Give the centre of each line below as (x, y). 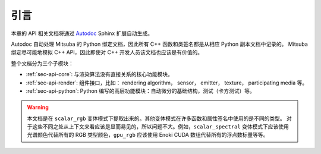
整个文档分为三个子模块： (42, 63)
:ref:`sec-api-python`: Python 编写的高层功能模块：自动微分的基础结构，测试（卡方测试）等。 (141, 91)
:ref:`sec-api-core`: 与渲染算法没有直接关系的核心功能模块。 (100, 74)
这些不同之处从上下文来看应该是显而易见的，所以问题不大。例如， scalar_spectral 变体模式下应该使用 (160, 127)
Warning (38, 108)
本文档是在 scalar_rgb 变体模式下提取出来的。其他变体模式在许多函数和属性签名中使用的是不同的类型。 (156, 118)
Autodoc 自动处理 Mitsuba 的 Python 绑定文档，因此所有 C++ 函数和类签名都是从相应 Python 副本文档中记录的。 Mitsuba (160, 44)
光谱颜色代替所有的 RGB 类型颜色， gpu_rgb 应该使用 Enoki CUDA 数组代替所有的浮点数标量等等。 (148, 135)
